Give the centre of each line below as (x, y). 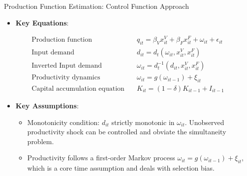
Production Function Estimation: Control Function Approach (96, 6)
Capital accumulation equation (78, 89)
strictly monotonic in (143, 122)
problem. (41, 141)
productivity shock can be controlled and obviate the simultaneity (127, 132)
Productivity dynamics (66, 78)
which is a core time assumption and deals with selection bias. (121, 168)
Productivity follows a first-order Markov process (101, 158)
